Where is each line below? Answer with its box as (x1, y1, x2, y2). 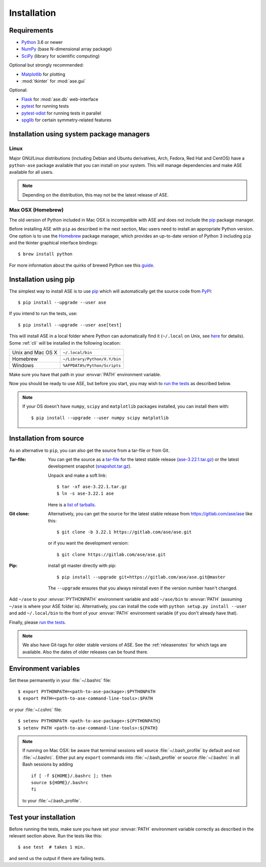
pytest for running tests (21, 103, 69, 109)
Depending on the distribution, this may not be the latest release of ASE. (22, 192, 169, 197)
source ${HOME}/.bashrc (31, 780, 89, 785)
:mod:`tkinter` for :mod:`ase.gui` (21, 78, 86, 84)
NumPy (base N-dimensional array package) (21, 46, 112, 52)
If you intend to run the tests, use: (9, 311, 78, 316)
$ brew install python (18, 251, 73, 257)
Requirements (9, 26, 54, 35)
